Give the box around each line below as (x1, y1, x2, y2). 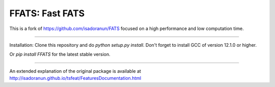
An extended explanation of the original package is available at (9, 68, 141, 74)
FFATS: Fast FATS (9, 8, 85, 19)
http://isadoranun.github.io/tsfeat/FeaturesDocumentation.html (9, 75, 142, 81)
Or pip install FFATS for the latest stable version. (9, 51, 111, 57)
